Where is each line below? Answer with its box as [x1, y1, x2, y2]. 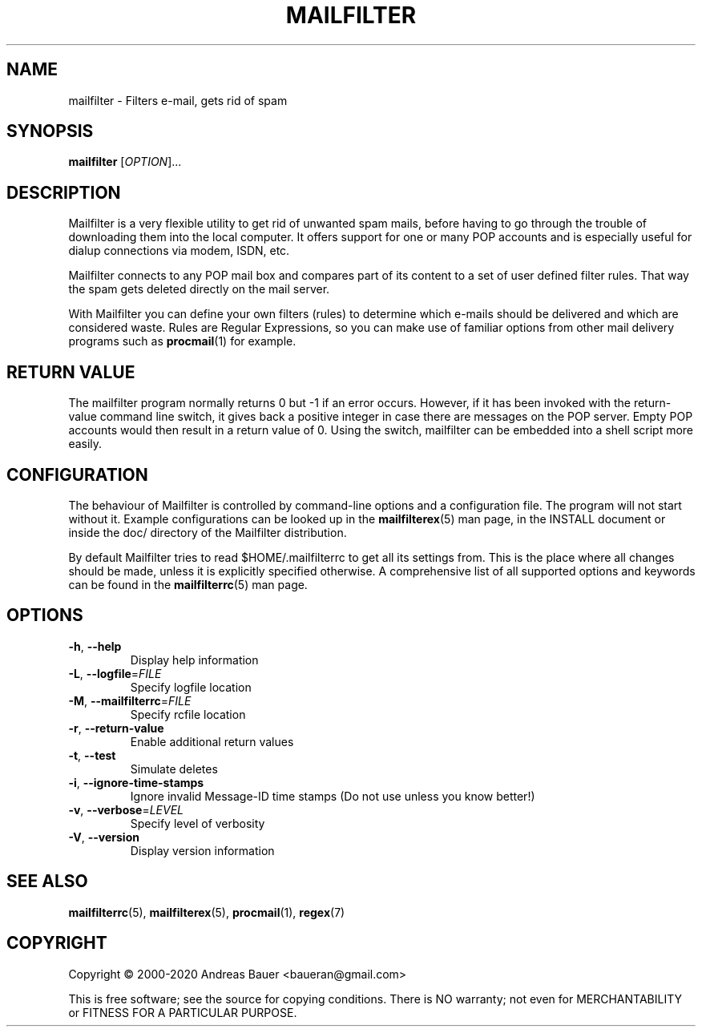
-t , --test [68, 748, 116, 762]
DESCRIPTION [6, 182, 121, 203]
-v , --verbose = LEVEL [68, 802, 184, 817]
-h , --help [68, 639, 122, 653]
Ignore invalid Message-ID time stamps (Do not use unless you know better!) [130, 789, 535, 803]
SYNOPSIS [6, 121, 94, 142]
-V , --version [68, 829, 139, 844]
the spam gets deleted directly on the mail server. [68, 282, 330, 297]
